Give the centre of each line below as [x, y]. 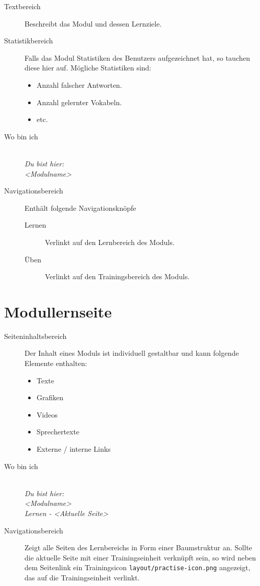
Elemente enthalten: [56, 363]
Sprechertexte [58, 432]
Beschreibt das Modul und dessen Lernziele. [93, 23]
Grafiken [50, 397]
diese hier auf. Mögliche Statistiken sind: [88, 68]
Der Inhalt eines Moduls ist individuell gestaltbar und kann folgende [132, 353]
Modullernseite [58, 311]
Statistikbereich [29, 41]
